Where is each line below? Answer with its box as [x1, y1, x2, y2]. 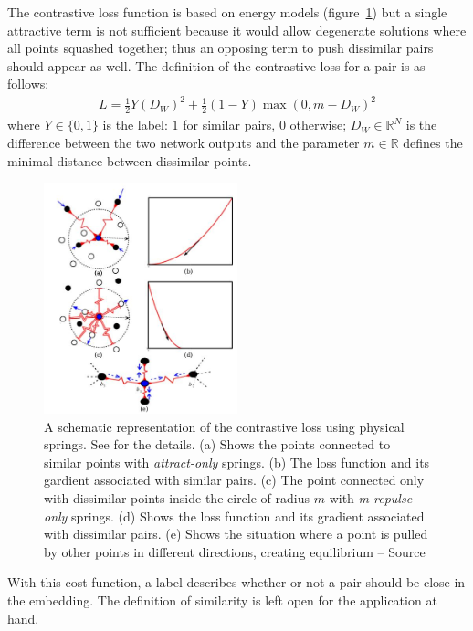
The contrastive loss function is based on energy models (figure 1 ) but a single [7, 3, 447, 21]
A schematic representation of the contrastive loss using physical [44, 416, 405, 436]
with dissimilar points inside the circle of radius [44, 489, 310, 507]
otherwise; [289, 115, 347, 134]
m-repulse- [358, 489, 417, 507]
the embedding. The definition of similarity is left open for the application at [7, 590, 437, 609]
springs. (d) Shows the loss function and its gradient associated [71, 506, 425, 525]
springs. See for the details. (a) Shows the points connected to [44, 435, 391, 454]
